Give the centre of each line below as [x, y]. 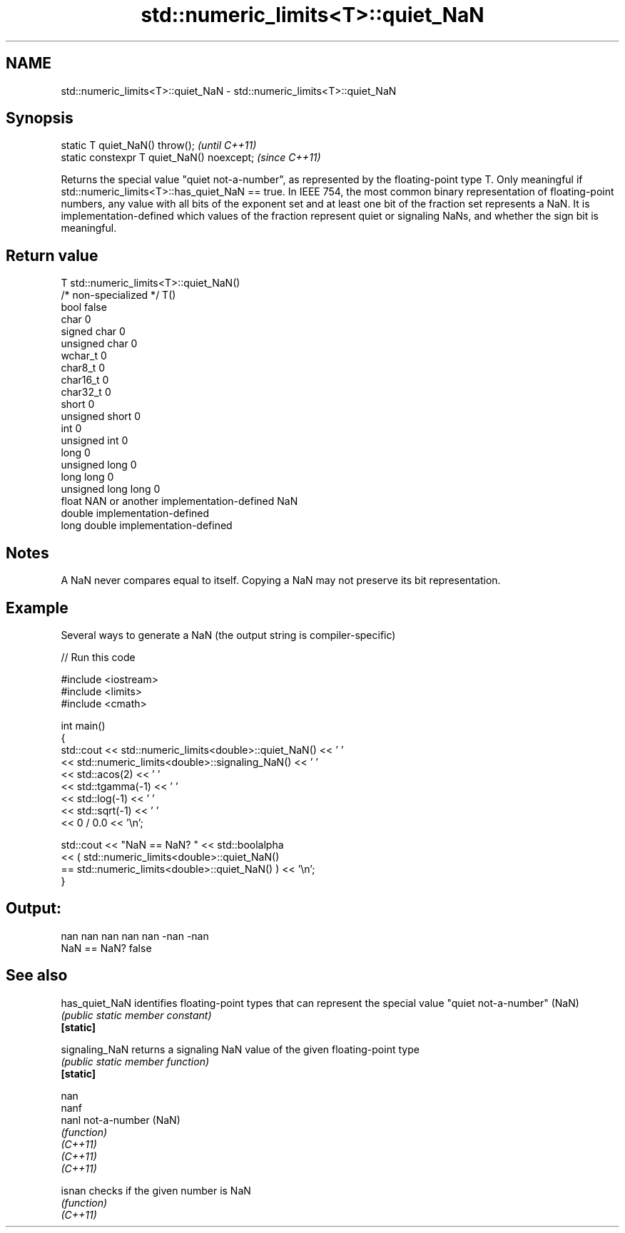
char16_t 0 [85, 380]
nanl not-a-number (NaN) [121, 1120]
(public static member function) [135, 1061]
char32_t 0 [86, 392]
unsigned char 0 [99, 344]
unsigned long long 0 [111, 489]
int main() [83, 725]
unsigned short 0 [101, 416]
